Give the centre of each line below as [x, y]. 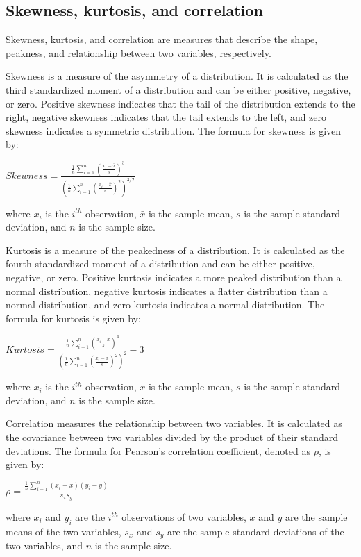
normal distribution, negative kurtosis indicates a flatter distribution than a [167, 291]
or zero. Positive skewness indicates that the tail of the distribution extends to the [180, 103]
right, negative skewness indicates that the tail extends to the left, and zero [166, 117]
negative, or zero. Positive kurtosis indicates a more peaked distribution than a [174, 277]
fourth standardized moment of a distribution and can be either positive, [160, 264]
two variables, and [44, 546]
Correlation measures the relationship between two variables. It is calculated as [174, 423]
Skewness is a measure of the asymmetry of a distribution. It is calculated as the [177, 76]
